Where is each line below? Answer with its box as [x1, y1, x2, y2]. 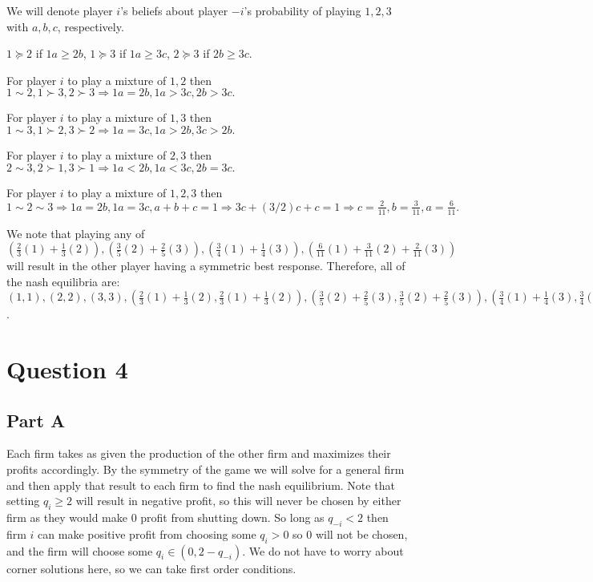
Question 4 [6, 353, 128, 386]
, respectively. [57, 18, 124, 34]
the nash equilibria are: [6, 273, 120, 289]
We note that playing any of [6, 224, 145, 241]
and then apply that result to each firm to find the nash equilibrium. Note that [6, 476, 395, 493]
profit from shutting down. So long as [140, 509, 325, 526]
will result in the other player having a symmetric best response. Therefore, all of [6, 257, 405, 274]
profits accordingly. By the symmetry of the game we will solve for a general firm [6, 461, 405, 478]
